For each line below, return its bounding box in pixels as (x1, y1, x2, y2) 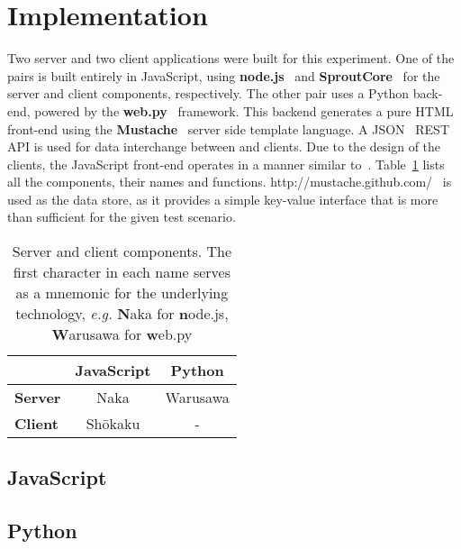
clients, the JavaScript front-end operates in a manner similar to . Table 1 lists (7, 154, 445, 173)
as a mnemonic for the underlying (15, 282, 229, 304)
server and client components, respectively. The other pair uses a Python (7, 84, 410, 103)
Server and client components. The (12, 241, 232, 262)
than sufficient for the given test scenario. (7, 207, 236, 226)
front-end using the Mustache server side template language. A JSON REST (7, 119, 449, 138)
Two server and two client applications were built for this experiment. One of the (7, 49, 455, 68)
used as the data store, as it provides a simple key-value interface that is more (7, 189, 438, 208)
